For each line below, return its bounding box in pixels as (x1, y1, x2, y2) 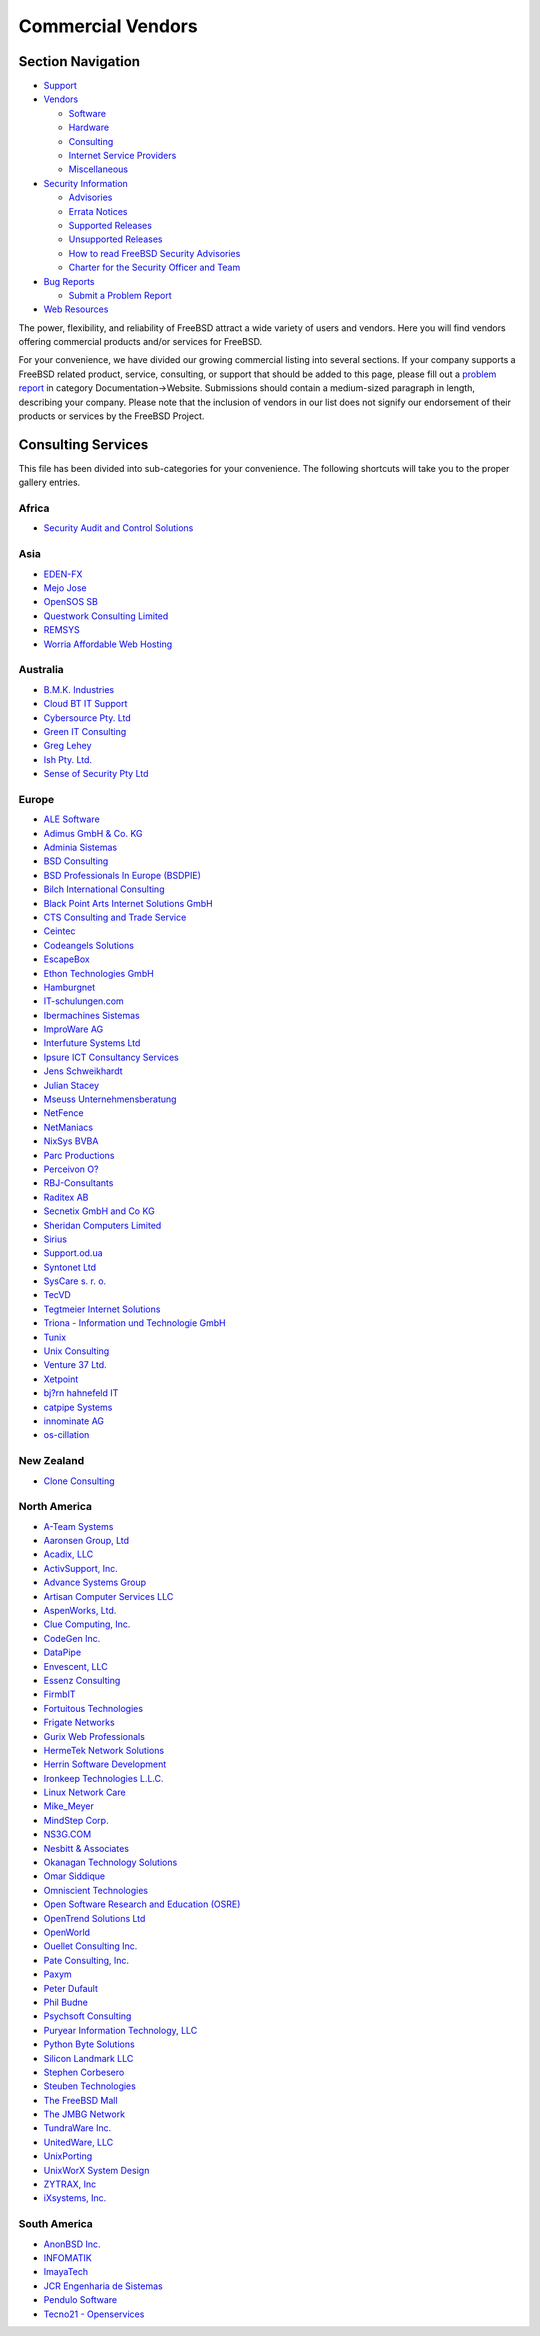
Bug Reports (43, 275, 95, 287)
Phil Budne (43, 1996, 89, 2008)
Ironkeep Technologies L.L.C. (43, 1772, 164, 1784)
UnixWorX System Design (43, 2164, 150, 2176)
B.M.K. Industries (43, 683, 115, 695)
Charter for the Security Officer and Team (68, 261, 241, 274)
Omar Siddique (43, 1870, 105, 1882)
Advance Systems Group (43, 1576, 147, 1589)
